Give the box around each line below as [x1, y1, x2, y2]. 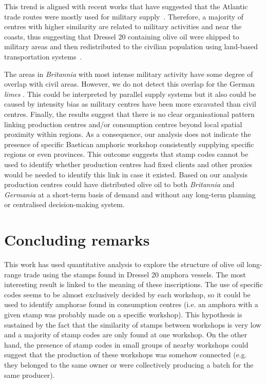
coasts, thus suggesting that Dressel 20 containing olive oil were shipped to [4, 31, 239, 42]
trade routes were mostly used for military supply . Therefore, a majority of [4, 11, 244, 22]
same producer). [4, 369, 55, 380]
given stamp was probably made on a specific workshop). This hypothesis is [4, 309, 242, 319]
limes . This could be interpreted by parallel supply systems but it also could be [4, 88, 256, 99]
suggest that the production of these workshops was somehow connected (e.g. [4, 349, 247, 360]
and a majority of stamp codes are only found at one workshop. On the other [4, 329, 247, 340]
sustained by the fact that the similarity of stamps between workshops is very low [4, 319, 261, 330]
